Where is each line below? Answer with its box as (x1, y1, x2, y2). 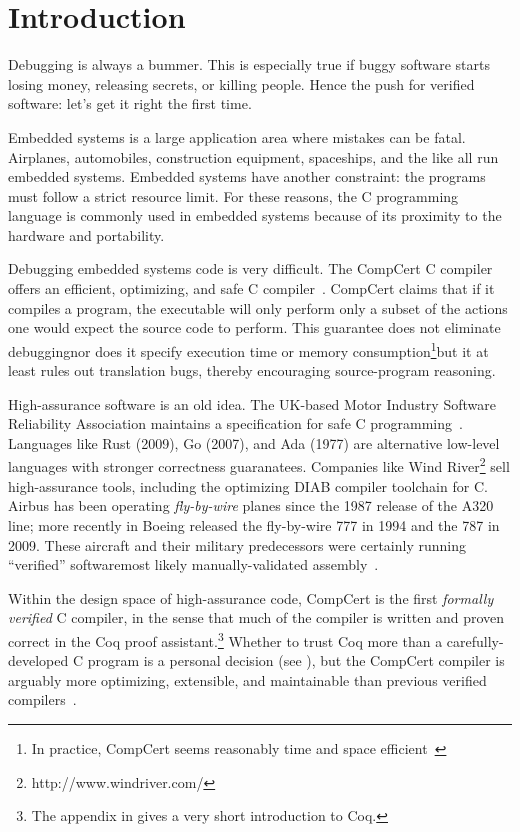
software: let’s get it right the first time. (8, 93, 252, 114)
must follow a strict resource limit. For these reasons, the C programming (8, 185, 459, 206)
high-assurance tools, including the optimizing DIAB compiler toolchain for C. (8, 475, 488, 496)
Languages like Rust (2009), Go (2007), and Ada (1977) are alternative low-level (8, 432, 500, 453)
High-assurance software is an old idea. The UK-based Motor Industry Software (8, 393, 496, 414)
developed (8, 650, 69, 671)
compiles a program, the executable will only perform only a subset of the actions (8, 297, 508, 318)
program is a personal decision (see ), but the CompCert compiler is (87, 650, 505, 671)
